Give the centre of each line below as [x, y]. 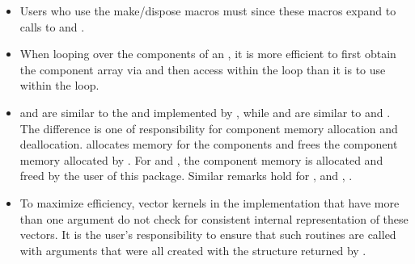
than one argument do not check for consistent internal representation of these [214, 218]
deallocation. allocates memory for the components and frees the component [209, 144]
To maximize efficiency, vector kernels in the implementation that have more [210, 202]
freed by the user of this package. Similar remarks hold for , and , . [186, 176]
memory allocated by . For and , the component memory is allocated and [201, 159]
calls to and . [52, 26]
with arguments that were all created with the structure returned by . [193, 250]
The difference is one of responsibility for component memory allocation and [209, 128]
